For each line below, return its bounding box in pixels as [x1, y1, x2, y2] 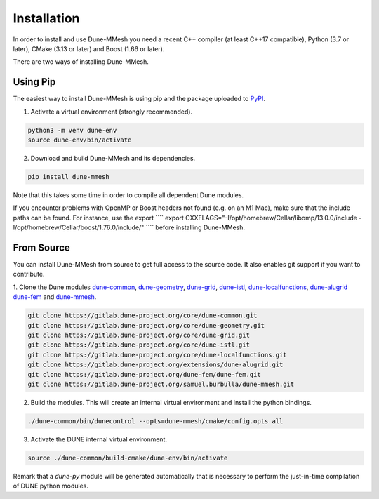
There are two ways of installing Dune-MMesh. [13, 58, 149, 66]
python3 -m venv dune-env [27, 126, 117, 134]
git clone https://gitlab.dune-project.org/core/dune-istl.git [27, 341, 251, 349]
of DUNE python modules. [13, 481, 89, 491]
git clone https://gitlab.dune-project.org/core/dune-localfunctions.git [27, 351, 287, 359]
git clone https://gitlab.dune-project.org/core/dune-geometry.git [27, 321, 265, 329]
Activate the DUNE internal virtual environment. [30, 435, 168, 444]
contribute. [13, 270, 45, 279]
